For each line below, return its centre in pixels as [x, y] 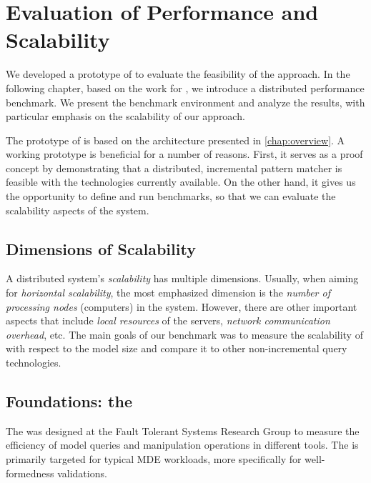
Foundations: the [69, 401]
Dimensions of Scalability [101, 248]
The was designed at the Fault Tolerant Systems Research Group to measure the [183, 430]
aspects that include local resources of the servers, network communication [168, 320]
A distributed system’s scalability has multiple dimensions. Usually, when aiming [182, 278]
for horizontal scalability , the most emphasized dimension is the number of [168, 293]
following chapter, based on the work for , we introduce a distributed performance [185, 88]
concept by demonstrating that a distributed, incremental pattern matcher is [174, 168]
